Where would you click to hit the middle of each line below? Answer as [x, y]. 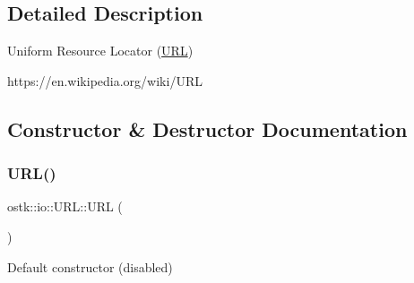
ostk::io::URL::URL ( [65, 206]
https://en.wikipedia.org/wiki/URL [105, 80]
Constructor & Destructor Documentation [207, 129]
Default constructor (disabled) [90, 266]
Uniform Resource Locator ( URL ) [100, 51]
